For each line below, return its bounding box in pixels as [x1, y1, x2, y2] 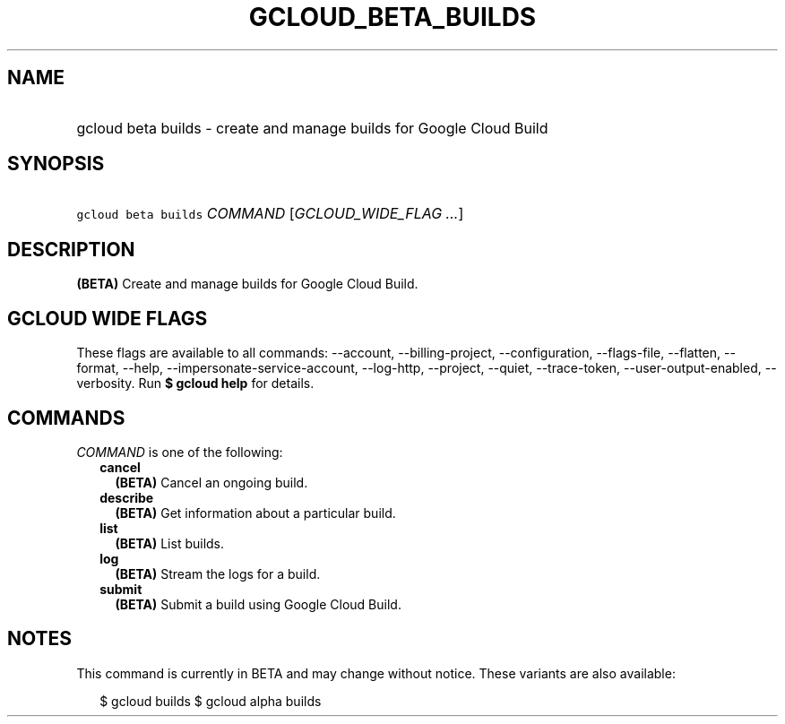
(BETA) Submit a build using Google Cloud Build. [115, 596, 401, 612]
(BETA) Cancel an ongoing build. [115, 474, 308, 490]
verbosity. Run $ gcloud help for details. [76, 375, 315, 392]
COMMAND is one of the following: [76, 444, 283, 460]
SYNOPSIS [7, 152, 105, 176]
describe [99, 489, 154, 505]
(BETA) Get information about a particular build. [115, 504, 396, 521]
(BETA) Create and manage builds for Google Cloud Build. [76, 276, 418, 292]
